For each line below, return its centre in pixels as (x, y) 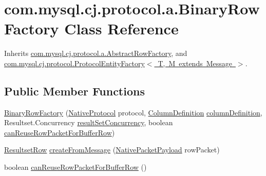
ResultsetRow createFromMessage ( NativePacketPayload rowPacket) (112, 150)
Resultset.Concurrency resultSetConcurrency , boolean (89, 122)
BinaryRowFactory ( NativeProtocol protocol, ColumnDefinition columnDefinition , (133, 112)
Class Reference (121, 28)
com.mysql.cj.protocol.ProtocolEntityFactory (74, 63)
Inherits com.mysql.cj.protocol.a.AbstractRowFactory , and (96, 53)
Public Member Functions (74, 91)
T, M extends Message (195, 63)
